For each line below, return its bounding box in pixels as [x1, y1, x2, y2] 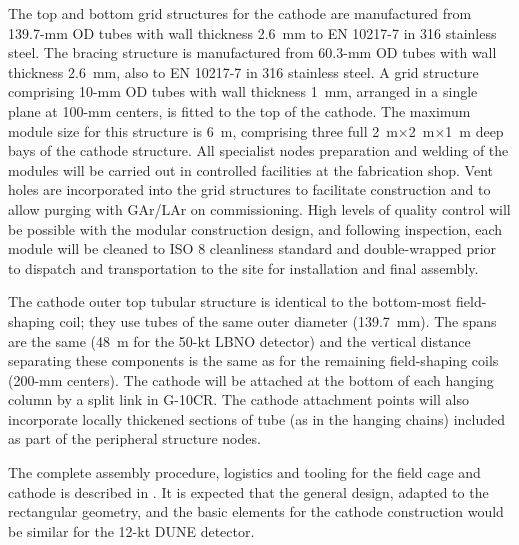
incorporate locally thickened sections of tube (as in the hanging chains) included [8, 408, 506, 429]
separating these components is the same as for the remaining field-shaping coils [8, 350, 499, 371]
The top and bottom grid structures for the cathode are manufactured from [8, 3, 472, 23]
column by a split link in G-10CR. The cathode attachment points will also [8, 389, 469, 410]
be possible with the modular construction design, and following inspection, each [8, 218, 503, 239]
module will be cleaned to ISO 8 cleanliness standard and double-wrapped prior [8, 238, 497, 259]
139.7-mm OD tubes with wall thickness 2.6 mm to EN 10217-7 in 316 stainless [8, 22, 497, 43]
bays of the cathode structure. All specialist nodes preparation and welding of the [8, 140, 509, 161]
